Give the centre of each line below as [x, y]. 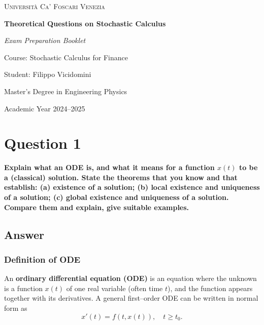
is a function [23, 288]
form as [16, 308]
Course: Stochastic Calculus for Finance [66, 57]
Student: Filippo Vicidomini [48, 74]
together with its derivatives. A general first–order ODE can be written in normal [131, 298]
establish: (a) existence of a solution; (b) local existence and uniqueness [132, 187]
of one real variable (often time [114, 288]
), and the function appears [210, 288]
